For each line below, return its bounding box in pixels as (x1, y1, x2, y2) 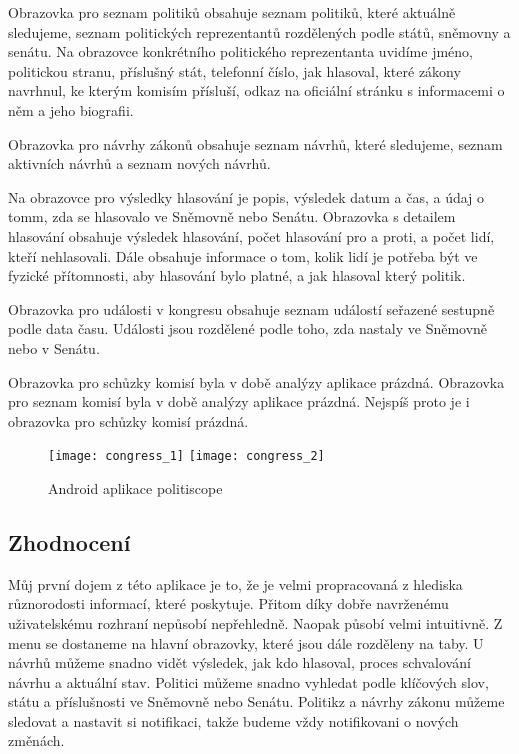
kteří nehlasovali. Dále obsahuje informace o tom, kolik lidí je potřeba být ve (8, 245, 478, 266)
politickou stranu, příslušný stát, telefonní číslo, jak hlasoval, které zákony (8, 60, 461, 81)
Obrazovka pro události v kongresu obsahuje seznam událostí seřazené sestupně (8, 298, 495, 319)
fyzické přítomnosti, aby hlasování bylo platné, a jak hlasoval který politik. (8, 265, 466, 286)
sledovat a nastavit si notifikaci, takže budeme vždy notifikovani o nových (8, 710, 459, 731)
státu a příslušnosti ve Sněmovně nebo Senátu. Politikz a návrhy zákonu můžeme (8, 691, 505, 712)
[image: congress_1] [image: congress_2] (48, 449, 325, 464)
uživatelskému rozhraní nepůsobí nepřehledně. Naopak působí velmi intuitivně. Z (8, 612, 503, 633)
